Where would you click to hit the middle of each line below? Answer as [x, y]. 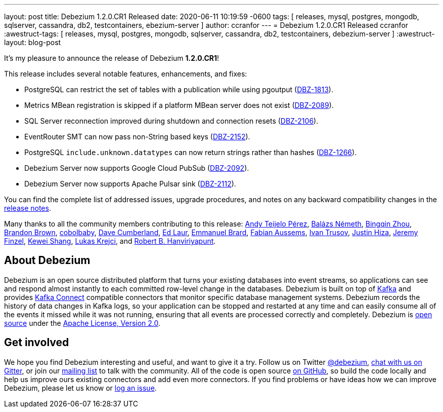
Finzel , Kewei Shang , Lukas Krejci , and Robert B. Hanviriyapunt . [110, 241]
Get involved [37, 343]
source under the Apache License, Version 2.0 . [82, 323]
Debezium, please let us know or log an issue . [80, 388]
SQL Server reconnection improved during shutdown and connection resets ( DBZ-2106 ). [171, 121]
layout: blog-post [33, 42]
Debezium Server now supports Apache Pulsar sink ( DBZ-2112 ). [130, 184]
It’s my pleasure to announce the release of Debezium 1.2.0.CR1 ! [112, 58]
